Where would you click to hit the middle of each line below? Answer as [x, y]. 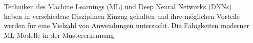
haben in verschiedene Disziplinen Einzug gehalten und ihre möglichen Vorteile [122, 16]
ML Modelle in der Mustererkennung [59, 35]
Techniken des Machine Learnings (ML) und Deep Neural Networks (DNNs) [118, 6]
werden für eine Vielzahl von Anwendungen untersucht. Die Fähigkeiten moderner [127, 25]
